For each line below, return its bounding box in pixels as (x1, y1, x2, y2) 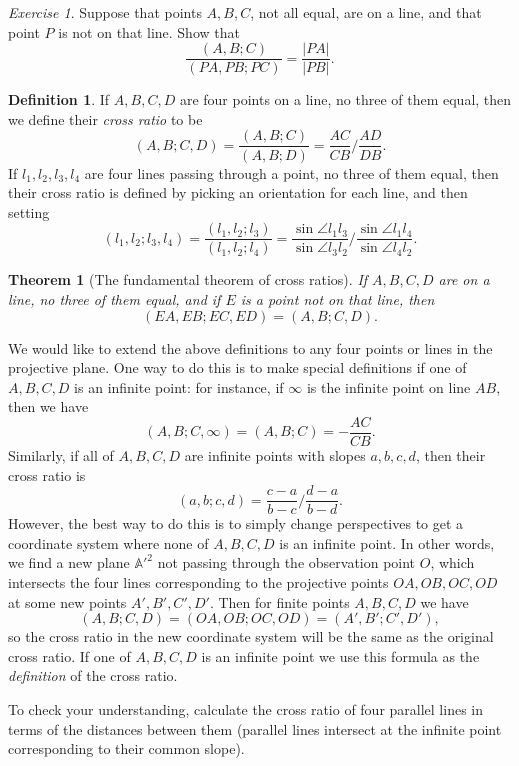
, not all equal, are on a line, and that (250, 2, 482, 22)
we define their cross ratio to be (8, 108, 203, 129)
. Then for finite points (209, 591, 350, 612)
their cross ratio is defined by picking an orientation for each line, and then (8, 182, 468, 203)
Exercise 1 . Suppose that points (8, 2, 202, 22)
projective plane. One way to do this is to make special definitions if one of (8, 357, 467, 378)
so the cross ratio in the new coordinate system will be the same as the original (8, 626, 494, 647)
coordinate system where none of (8, 532, 209, 553)
